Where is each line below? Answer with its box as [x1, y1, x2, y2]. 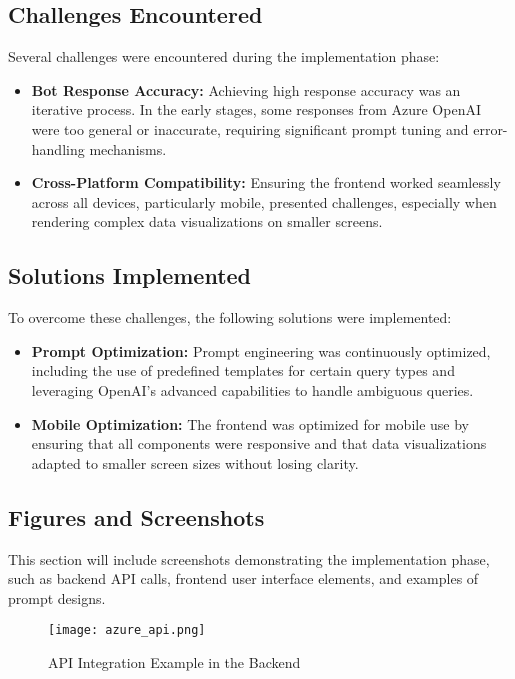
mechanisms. [89, 138, 167, 159]
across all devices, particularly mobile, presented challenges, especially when [31, 191, 497, 212]
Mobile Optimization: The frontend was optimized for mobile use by [31, 413, 470, 434]
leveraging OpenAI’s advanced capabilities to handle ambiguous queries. [31, 379, 474, 400]
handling [31, 138, 85, 159]
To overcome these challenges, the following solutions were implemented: [8, 307, 452, 328]
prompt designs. [8, 587, 106, 608]
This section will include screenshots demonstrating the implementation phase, [8, 548, 490, 569]
